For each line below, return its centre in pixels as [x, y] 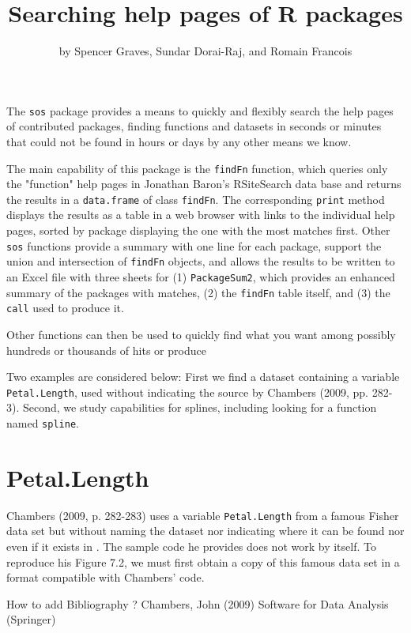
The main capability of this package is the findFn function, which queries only [197, 168]
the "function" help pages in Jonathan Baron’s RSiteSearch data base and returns [204, 184]
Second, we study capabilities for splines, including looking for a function [200, 407]
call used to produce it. [65, 308]
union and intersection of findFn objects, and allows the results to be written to [201, 261]
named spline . [43, 422]
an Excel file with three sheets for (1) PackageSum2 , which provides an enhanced [201, 276]
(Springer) [31, 619]
